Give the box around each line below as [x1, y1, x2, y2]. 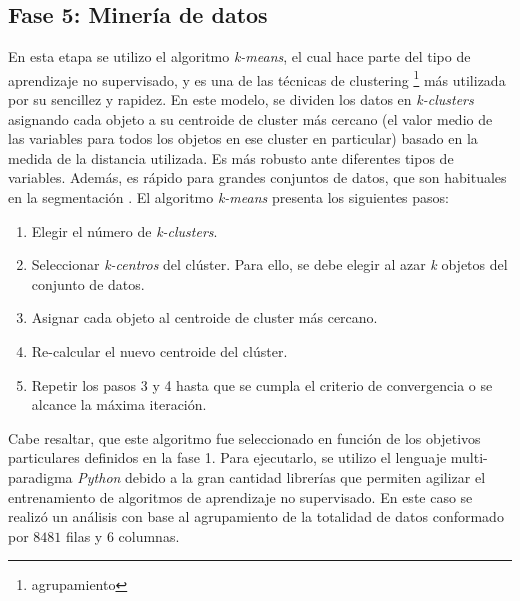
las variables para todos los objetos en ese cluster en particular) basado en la [8, 128, 478, 149]
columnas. [118, 525, 180, 546]
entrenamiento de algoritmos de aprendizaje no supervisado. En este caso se [8, 486, 473, 507]
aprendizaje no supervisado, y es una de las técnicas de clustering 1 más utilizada [8, 66, 506, 90]
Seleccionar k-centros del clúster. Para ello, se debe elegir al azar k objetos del [31, 254, 508, 275]
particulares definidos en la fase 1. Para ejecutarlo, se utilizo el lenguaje [8, 447, 447, 468]
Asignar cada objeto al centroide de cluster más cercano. [31, 307, 378, 328]
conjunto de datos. [31, 273, 145, 294]
